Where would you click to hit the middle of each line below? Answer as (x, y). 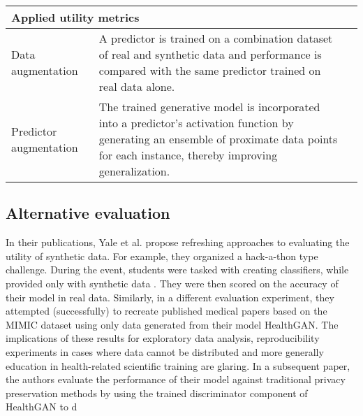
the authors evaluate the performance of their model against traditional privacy (176, 379)
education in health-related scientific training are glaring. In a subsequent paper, (178, 365)
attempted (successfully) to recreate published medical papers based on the (166, 311)
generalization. (134, 171)
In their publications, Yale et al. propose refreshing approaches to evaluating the (178, 242)
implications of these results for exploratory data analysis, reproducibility (163, 338)
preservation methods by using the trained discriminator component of (157, 393)
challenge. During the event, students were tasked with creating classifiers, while (177, 270)
